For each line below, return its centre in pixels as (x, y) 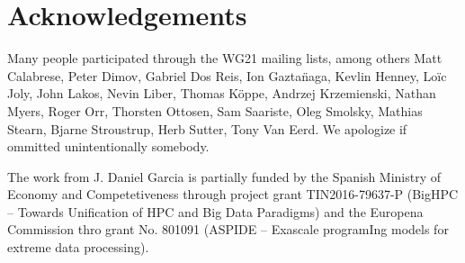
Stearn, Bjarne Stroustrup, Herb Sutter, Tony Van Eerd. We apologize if (207, 128)
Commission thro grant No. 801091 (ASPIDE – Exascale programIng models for (228, 229)
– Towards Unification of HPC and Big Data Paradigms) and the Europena (215, 211)
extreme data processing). (78, 247)
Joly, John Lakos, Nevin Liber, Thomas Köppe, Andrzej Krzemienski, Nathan (222, 93)
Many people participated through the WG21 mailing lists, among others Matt (225, 58)
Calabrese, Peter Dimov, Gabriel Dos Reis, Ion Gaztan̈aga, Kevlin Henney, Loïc (227, 75)
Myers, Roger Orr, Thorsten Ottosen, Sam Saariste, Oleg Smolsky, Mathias (215, 110)
